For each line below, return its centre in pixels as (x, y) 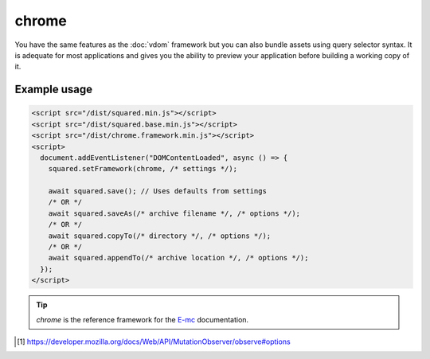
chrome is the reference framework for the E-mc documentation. (143, 319)
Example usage (54, 90)
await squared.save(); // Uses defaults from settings (157, 191)
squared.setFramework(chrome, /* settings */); (143, 169)
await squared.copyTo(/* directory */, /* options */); (160, 236)
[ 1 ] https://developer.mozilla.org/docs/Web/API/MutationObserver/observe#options (154, 341)
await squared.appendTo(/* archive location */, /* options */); (178, 258)
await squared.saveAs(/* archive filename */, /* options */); (174, 213)
